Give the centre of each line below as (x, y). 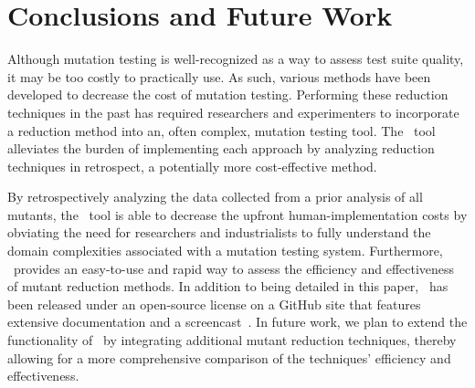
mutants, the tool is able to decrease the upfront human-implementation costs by (237, 214)
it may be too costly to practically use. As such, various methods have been (219, 76)
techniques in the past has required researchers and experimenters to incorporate (233, 112)
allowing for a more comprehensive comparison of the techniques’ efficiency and (229, 357)
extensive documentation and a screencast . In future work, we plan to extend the (237, 322)
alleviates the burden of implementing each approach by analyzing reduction (221, 148)
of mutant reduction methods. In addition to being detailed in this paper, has (228, 286)
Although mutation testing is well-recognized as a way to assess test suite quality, (236, 59)
